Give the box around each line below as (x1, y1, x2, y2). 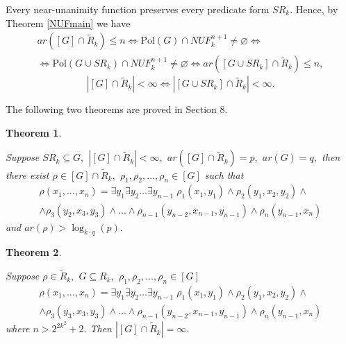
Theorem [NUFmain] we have (6, 15, 131, 30)
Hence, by (295, 2, 338, 16)
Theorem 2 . (6, 245, 62, 259)
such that (204, 167, 244, 182)
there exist (6, 167, 49, 182)
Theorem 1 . (6, 125, 62, 139)
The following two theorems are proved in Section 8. (6, 102, 228, 117)
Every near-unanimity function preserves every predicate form (6, 2, 270, 16)
